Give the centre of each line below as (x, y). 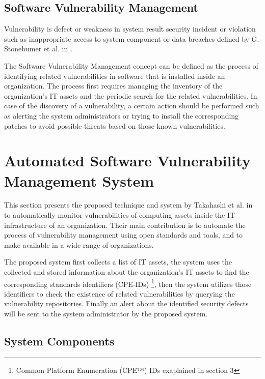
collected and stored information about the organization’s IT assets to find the (127, 272)
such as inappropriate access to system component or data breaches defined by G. (132, 38)
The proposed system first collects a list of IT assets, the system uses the (118, 262)
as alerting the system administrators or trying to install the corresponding (122, 115)
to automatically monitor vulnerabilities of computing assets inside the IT (120, 215)
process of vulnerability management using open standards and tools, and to (124, 235)
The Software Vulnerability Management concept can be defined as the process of (131, 65)
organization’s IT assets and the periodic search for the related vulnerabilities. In (131, 95)
